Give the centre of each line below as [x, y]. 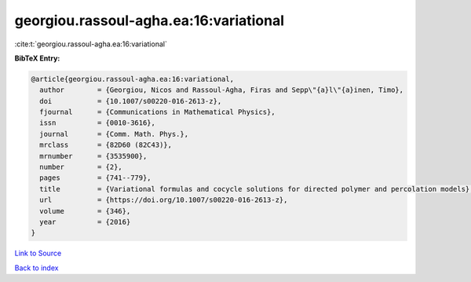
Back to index [37, 268]
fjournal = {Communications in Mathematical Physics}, [157, 112]
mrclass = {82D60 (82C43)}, [106, 145]
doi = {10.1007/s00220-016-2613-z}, [131, 101]
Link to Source [38, 253]
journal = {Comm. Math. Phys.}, [114, 134]
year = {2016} [85, 222]
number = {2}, [81, 167]
